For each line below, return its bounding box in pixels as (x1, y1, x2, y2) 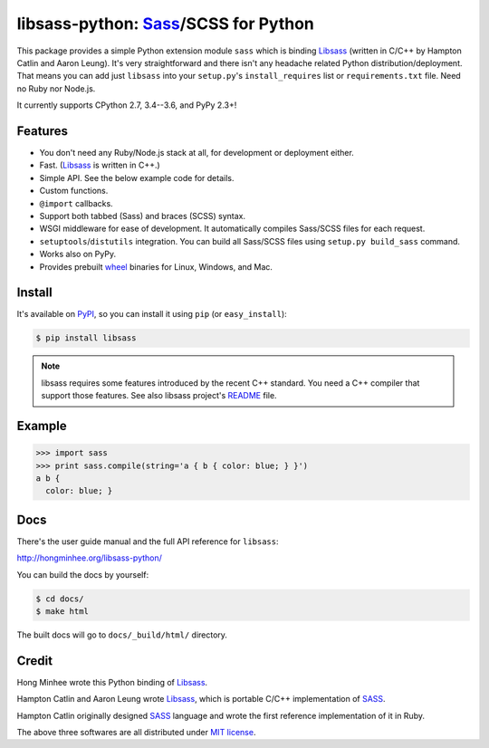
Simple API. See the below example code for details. (39, 172, 235, 183)
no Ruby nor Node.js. (16, 82, 96, 94)
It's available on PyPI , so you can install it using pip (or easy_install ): (16, 309, 287, 320)
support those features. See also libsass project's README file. (41, 390, 277, 401)
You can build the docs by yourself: (16, 569, 149, 580)
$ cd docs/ (35, 593, 84, 604)
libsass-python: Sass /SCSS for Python (16, 14, 314, 34)
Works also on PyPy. (39, 249, 117, 260)
